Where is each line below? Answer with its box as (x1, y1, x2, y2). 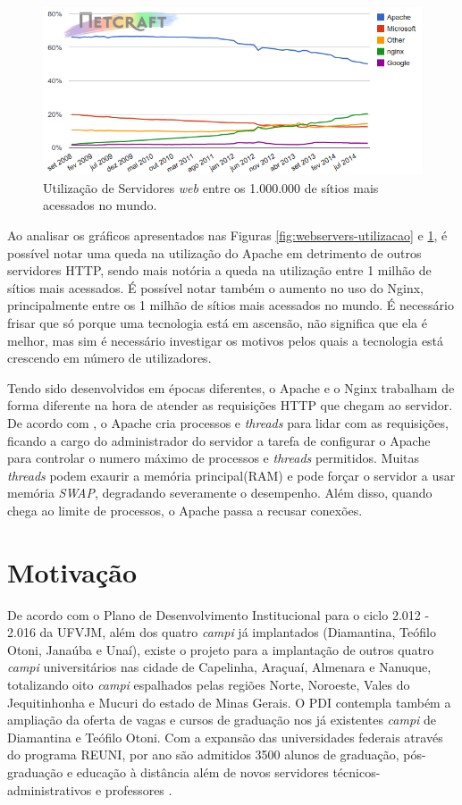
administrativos (7, 780, 92, 799)
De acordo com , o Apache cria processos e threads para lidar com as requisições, (7, 413, 449, 432)
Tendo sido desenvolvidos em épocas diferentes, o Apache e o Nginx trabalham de (7, 378, 455, 397)
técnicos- (332, 762, 381, 781)
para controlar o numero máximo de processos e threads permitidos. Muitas (7, 449, 420, 467)
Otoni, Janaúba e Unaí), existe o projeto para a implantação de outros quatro (7, 640, 434, 658)
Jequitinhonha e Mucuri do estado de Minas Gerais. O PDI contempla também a (7, 692, 451, 711)
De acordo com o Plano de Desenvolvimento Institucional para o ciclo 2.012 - (7, 605, 430, 624)
